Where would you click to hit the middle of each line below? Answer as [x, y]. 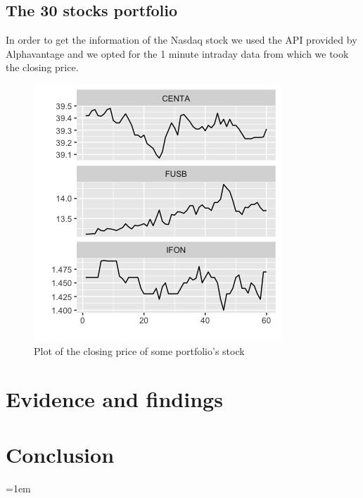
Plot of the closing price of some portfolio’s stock [139, 350]
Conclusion [60, 454]
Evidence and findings [114, 399]
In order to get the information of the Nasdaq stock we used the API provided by [181, 40]
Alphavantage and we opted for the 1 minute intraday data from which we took [177, 53]
